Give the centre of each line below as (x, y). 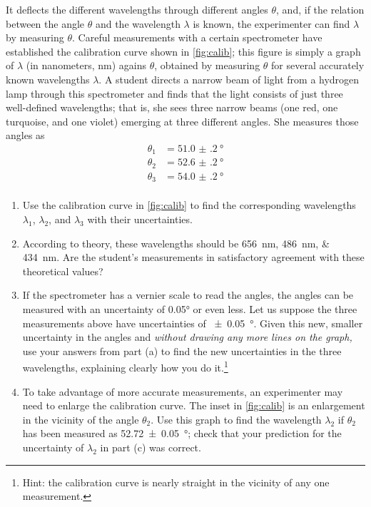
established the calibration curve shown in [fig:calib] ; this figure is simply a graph (183, 51)
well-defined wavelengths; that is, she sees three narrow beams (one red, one (172, 107)
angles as (25, 135)
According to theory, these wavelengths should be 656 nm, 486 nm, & (176, 243)
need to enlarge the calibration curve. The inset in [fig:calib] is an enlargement (194, 405)
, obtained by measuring (207, 65)
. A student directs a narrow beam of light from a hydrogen (229, 79)
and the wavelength (138, 23)
